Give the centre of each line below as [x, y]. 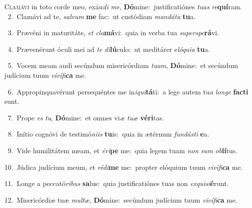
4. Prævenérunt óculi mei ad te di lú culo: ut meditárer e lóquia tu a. [109, 49]
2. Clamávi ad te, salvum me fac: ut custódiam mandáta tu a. [101, 16]
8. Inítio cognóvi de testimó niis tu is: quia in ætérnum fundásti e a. [108, 134]
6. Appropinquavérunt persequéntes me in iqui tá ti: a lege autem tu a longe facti [128, 91]
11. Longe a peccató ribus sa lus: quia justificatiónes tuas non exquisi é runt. [117, 183]
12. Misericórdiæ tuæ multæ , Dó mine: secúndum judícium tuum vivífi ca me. [121, 199]
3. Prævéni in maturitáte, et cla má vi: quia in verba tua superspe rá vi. [113, 33]
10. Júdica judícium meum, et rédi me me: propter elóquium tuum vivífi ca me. [124, 167]
